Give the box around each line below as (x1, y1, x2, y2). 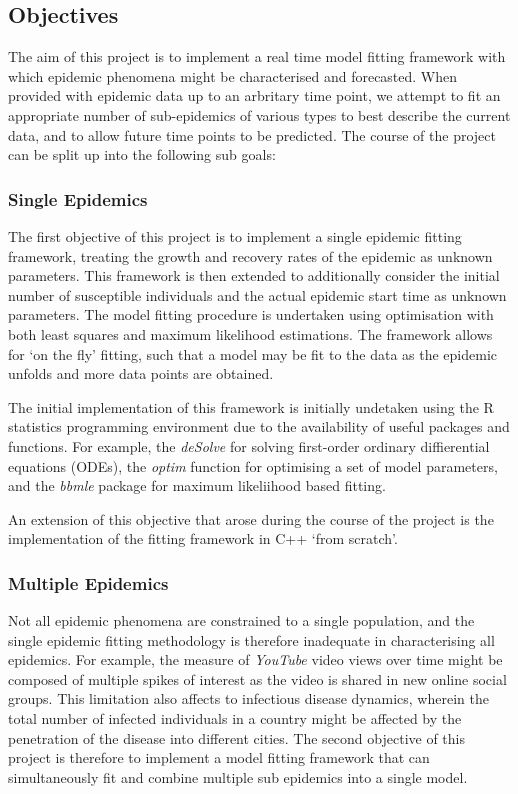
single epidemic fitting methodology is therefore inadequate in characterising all (8, 629, 495, 650)
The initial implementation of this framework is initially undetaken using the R (8, 396, 494, 417)
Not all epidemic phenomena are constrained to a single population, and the (8, 610, 475, 631)
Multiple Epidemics (8, 570, 169, 595)
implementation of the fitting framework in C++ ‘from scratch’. (8, 528, 398, 549)
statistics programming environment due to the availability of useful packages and (8, 416, 510, 437)
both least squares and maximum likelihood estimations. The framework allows (8, 323, 493, 344)
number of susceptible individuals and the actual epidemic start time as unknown (8, 284, 507, 305)
